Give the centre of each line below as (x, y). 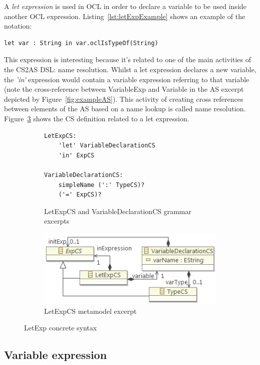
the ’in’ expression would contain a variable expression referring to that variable (127, 79)
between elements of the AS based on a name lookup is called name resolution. (125, 109)
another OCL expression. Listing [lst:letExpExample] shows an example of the (125, 16)
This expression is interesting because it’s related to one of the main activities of (128, 59)
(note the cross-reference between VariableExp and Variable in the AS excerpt (124, 89)
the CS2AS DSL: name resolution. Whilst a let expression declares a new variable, (130, 69)
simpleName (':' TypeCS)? (101, 185)
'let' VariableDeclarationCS (107, 146)
